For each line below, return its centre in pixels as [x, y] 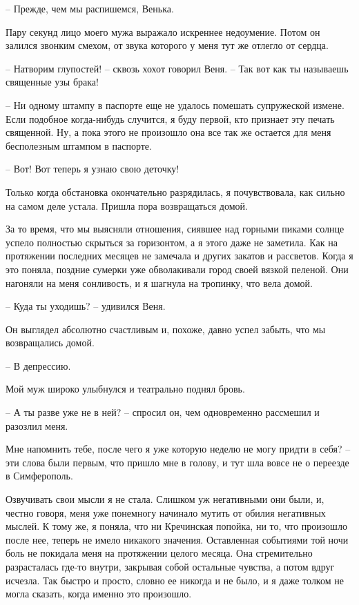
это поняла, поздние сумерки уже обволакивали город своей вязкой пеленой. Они [177, 269]
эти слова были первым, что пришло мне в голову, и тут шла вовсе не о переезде [177, 462]
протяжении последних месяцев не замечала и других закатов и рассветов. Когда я [179, 256]
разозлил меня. [37, 425]
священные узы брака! [52, 82]
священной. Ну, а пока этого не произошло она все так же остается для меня [168, 132]
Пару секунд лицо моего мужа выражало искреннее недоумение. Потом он [163, 31]
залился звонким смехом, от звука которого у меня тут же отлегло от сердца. [167, 45]
